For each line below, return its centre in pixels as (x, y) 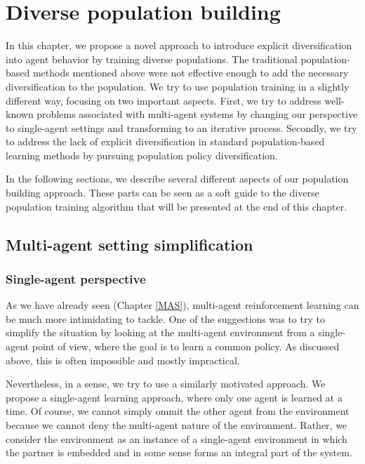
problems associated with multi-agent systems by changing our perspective (197, 114)
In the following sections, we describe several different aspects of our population (177, 179)
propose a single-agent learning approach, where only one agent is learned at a (174, 397)
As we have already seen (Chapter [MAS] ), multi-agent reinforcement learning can (182, 305)
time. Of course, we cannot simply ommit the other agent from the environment (178, 411)
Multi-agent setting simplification (130, 244)
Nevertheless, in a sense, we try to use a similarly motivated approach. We (166, 384)
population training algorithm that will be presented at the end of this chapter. (177, 206)
